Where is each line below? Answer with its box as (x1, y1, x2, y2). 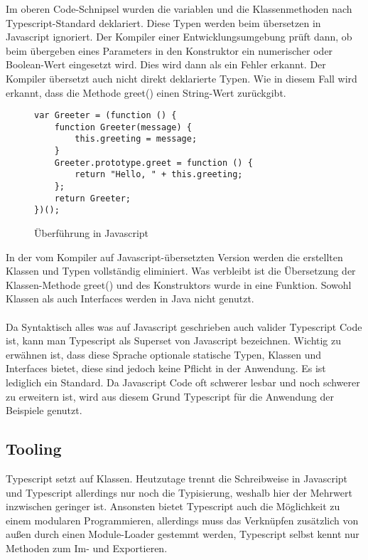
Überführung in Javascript (34, 226, 149, 241)
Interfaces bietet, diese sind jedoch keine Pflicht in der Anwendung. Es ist (6, 361, 326, 376)
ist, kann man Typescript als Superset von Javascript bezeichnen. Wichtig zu (6, 333, 342, 348)
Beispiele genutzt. (6, 403, 82, 418)
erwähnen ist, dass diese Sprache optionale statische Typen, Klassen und (6, 347, 322, 361)
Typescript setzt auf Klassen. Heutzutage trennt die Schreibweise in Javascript (6, 470, 348, 485)
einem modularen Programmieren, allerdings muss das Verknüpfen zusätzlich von (6, 512, 359, 527)
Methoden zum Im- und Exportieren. (6, 540, 168, 555)
